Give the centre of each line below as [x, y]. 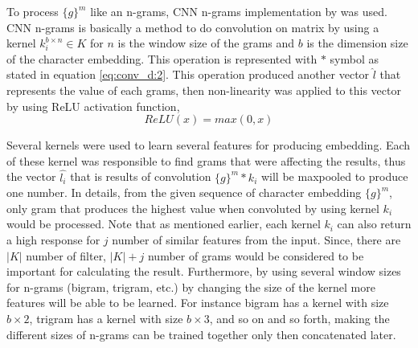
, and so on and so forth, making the [299, 318]
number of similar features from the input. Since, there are [256, 239]
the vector [31, 176]
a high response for [53, 239]
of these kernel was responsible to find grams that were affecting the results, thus [206, 160]
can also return [374, 224]
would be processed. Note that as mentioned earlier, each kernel [164, 224]
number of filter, [66, 255]
